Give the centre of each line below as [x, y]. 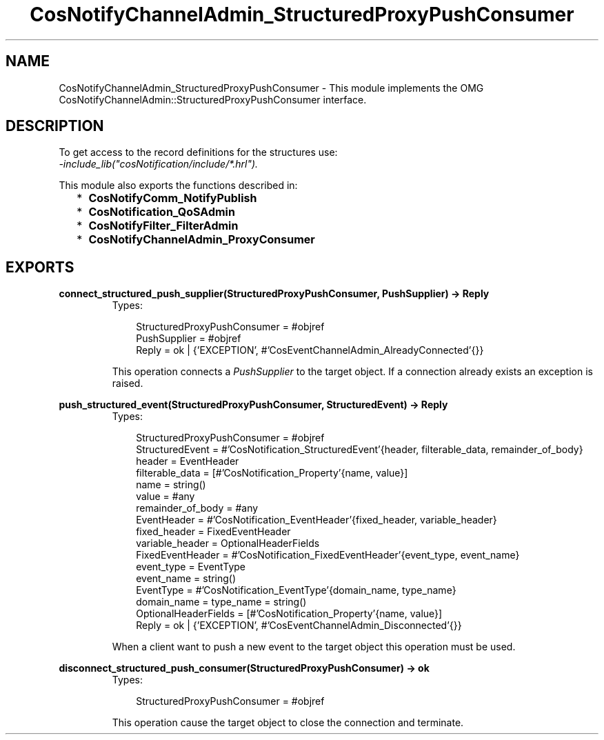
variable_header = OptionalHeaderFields [228, 543]
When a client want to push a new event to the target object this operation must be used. [314, 647]
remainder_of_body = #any [197, 508]
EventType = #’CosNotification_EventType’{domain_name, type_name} [296, 590]
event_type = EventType [191, 567]
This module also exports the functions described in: [178, 186]
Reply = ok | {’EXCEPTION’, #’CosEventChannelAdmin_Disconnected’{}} [299, 626]
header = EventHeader [188, 461]
